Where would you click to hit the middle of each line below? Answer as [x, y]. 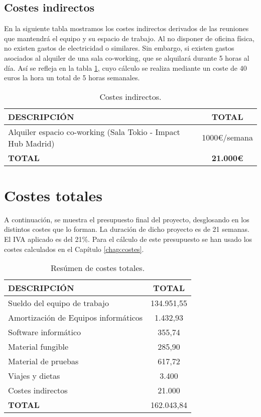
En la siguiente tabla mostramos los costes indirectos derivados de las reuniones [126, 28]
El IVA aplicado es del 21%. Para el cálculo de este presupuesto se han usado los [128, 239]
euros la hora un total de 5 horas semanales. [72, 78]
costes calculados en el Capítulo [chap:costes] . [74, 249]
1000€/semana [227, 137]
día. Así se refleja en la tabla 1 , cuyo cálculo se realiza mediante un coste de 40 [125, 67]
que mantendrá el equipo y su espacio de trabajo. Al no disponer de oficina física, [129, 38]
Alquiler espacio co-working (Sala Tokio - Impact [94, 131]
